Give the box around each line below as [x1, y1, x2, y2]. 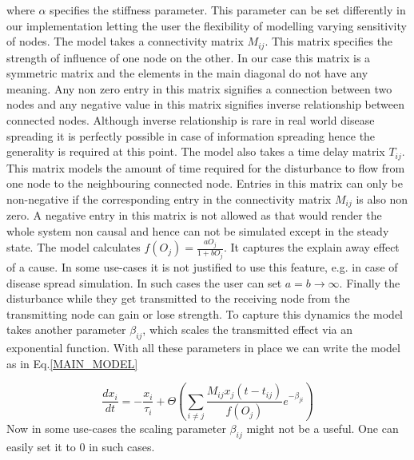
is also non [356, 190, 408, 207]
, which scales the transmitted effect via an [142, 321, 353, 338]
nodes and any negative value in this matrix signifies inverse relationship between [6, 96, 404, 113]
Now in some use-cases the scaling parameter [6, 419, 226, 436]
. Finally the [339, 274, 400, 291]
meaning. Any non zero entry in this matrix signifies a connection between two [6, 80, 392, 97]
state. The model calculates [6, 239, 141, 256]
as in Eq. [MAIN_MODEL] [6, 355, 138, 371]
